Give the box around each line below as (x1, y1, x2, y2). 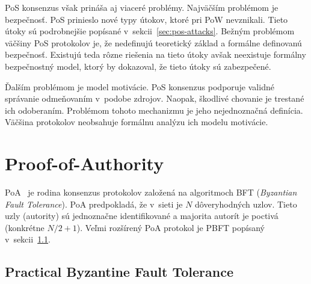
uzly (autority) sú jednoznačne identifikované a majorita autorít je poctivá (5, 209, 279, 222)
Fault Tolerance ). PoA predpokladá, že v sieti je (5, 197, 183, 210)
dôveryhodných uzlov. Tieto (195, 197, 297, 210)
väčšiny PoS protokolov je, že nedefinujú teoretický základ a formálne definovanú (5, 36, 302, 49)
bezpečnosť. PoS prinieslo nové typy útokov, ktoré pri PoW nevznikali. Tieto (5, 13, 288, 25)
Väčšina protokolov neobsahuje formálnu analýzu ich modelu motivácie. (5, 116, 268, 128)
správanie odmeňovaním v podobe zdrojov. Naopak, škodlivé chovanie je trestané (5, 92, 304, 105)
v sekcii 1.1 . (5, 233, 51, 245)
